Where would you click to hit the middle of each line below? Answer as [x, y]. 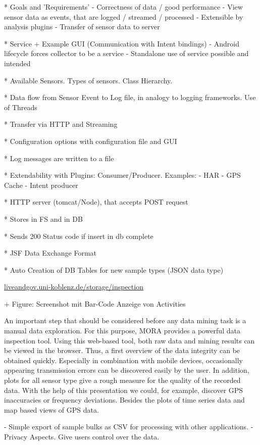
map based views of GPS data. [51, 409]
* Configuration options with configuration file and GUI [91, 141]
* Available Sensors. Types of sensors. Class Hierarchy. [88, 80]
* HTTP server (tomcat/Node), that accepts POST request [96, 202]
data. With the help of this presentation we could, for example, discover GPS [124, 390]
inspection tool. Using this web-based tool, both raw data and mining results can [129, 340]
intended [17, 63]
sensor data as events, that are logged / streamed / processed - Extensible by [124, 16]
